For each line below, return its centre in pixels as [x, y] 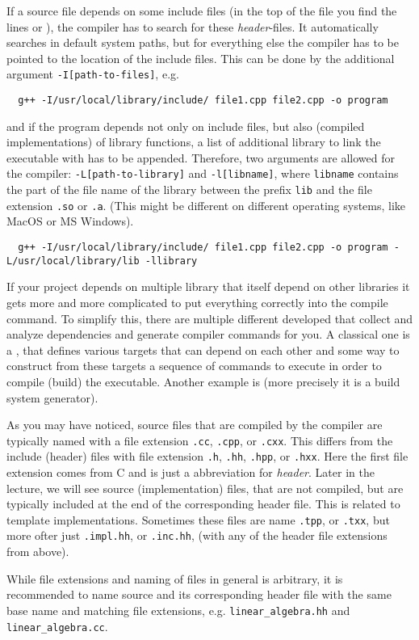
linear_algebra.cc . [57, 626]
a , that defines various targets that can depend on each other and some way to [203, 349]
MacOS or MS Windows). [70, 221]
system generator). [52, 397]
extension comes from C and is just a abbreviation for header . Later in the [191, 472]
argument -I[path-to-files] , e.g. [93, 74]
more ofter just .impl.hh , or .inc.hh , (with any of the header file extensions [197, 535]
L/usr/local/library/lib [73, 261]
